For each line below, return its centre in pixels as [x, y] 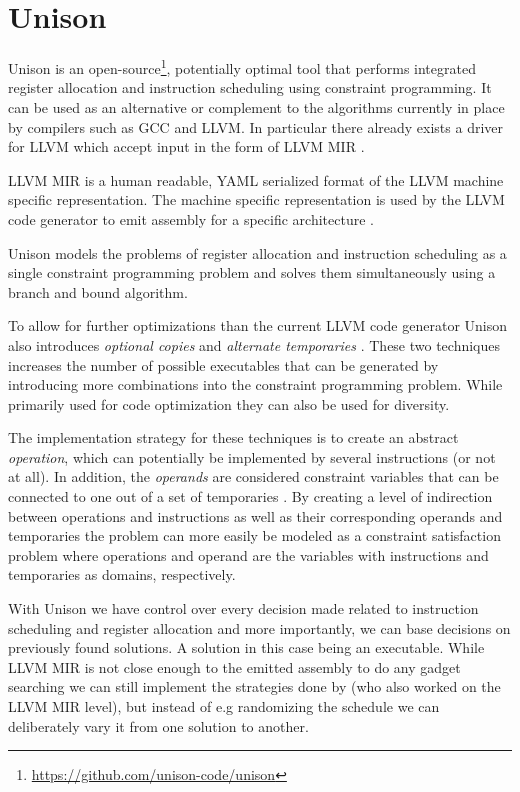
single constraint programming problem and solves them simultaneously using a [252, 272]
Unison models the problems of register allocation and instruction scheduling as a [257, 252]
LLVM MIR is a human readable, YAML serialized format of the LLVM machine [256, 179]
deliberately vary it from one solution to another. [158, 725]
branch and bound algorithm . [98, 291]
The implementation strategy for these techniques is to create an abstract [233, 437]
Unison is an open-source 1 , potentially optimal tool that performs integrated [242, 66]
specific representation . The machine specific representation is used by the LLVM [256, 199]
